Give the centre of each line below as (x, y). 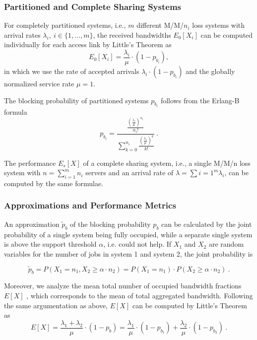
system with (22, 172)
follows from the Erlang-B (200, 100)
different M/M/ (160, 25)
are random (226, 244)
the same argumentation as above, (56, 305)
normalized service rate (39, 84)
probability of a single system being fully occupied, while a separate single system (128, 234)
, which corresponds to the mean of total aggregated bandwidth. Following (140, 295)
